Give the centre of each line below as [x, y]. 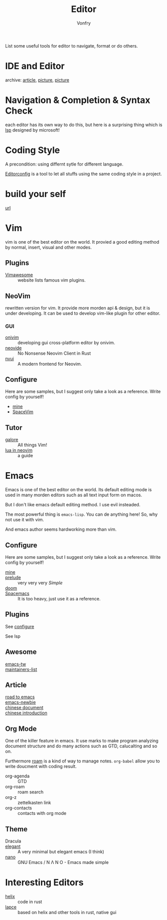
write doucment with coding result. [41, 766]
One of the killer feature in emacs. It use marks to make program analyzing [82, 741]
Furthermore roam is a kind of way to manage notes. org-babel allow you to [83, 761]
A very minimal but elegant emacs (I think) [61, 851]
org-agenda [17, 776]
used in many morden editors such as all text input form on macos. [74, 495]
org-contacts [19, 808]
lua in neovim [19, 450]
